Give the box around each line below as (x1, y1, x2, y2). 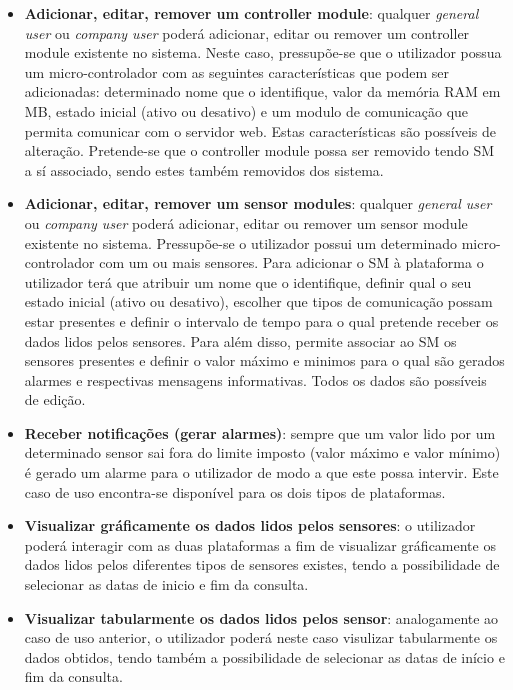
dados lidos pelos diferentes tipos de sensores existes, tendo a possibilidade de (24, 554, 500, 575)
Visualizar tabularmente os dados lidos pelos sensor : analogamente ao (24, 607, 499, 628)
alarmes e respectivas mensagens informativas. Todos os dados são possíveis (24, 369, 487, 390)
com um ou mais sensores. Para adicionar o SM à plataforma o (99, 252, 484, 273)
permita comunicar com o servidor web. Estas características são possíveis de (24, 120, 497, 141)
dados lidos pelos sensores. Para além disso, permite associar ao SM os (24, 330, 457, 351)
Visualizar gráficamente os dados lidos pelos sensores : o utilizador (24, 515, 476, 536)
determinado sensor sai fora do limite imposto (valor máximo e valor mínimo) (24, 442, 501, 463)
